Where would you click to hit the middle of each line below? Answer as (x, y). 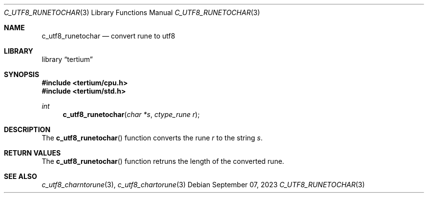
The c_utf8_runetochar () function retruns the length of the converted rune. (163, 161)
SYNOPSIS (22, 74)
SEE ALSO (21, 176)
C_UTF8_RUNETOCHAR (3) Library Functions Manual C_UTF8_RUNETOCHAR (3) (132, 12)
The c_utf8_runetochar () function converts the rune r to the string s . (152, 138)
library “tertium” (67, 59)
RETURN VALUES (32, 153)
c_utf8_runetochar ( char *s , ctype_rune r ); (131, 114)
